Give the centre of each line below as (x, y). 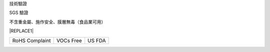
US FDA (97, 41)
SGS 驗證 (19, 13)
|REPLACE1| (21, 31)
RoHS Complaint (31, 41)
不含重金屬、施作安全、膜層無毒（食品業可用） (57, 22)
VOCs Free (69, 41)
